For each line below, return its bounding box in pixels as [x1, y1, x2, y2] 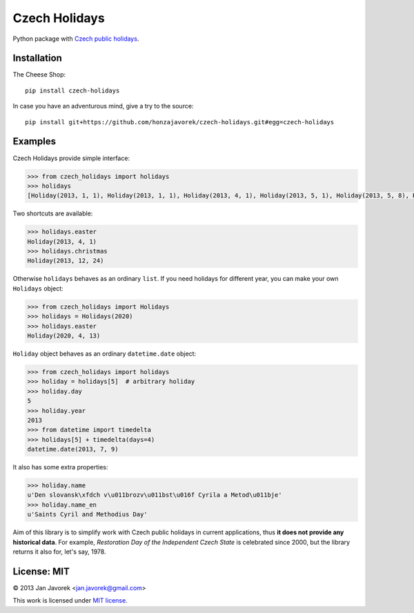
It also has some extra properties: [12, 463, 108, 471]
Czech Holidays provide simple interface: [12, 154, 130, 162]
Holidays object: [12, 284, 63, 293]
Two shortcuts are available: [12, 209, 93, 217]
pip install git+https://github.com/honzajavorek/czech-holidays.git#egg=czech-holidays [25, 118, 335, 126]
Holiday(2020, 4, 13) [27, 331, 101, 340]
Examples [12, 135, 57, 148]
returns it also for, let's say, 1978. [12, 547, 106, 556]
